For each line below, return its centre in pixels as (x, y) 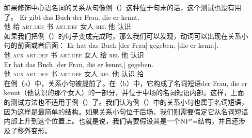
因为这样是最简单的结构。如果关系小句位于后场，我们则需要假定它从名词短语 (126, 111)
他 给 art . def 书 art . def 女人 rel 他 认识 (68, 26)
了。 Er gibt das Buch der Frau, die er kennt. (72, 17)
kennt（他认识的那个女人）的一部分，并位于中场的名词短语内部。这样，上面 (124, 92)
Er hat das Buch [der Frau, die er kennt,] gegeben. (79, 64)
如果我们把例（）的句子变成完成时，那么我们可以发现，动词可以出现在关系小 (126, 35)
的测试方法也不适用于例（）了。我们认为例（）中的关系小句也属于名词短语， (126, 102)
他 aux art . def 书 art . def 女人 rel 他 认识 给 (74, 74)
